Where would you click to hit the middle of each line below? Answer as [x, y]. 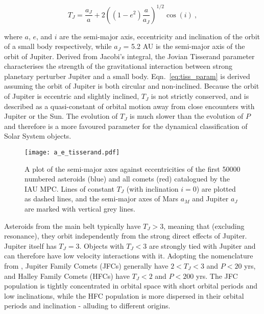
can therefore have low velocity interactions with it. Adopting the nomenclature [129, 256]
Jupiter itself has [30, 245]
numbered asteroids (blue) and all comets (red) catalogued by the [127, 179]
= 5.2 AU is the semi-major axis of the [184, 46]
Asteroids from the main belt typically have [73, 226]
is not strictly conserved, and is [200, 96]
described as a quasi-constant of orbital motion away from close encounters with [129, 106]
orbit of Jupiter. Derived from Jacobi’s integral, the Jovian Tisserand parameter [129, 56]
